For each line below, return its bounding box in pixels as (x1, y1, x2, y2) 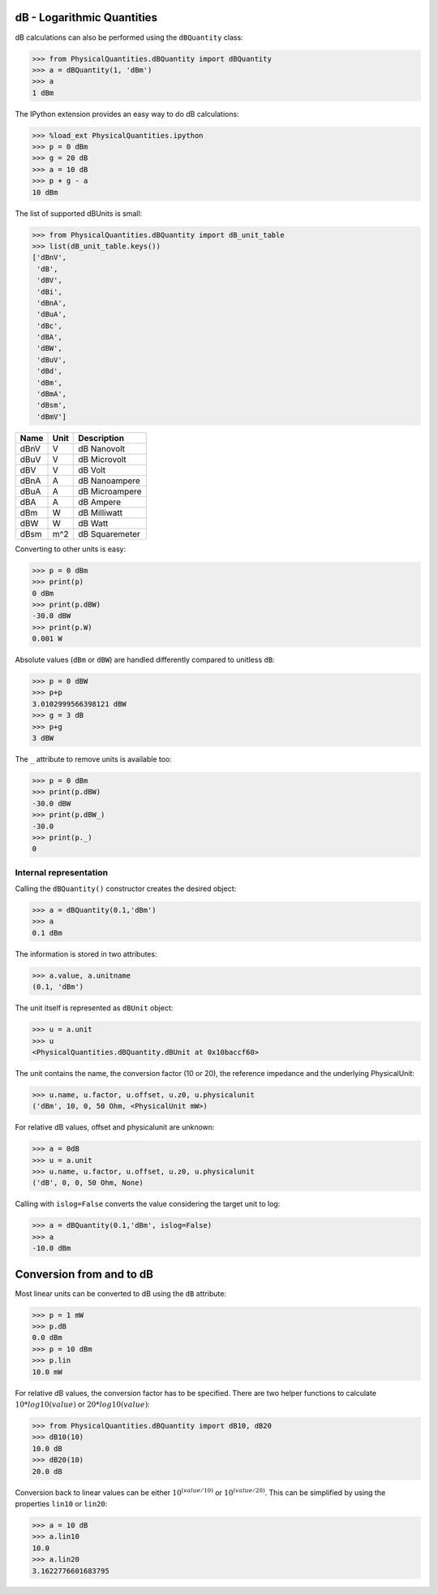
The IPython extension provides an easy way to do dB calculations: (15, 109, 239, 119)
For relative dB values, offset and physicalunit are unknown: (15, 1122, 215, 1132)
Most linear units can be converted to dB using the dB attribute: (15, 1288, 227, 1299)
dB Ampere (78, 496, 122, 508)
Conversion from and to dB (15, 1267, 154, 1281)
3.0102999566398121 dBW (32, 699, 127, 708)
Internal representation (15, 867, 109, 878)
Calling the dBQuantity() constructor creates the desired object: (15, 884, 237, 893)
